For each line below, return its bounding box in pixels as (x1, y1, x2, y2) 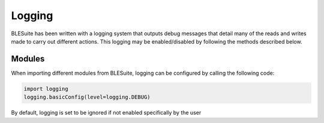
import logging (23, 85, 68, 92)
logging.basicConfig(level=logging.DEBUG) (23, 94, 151, 101)
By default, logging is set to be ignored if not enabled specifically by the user (11, 109, 202, 116)
